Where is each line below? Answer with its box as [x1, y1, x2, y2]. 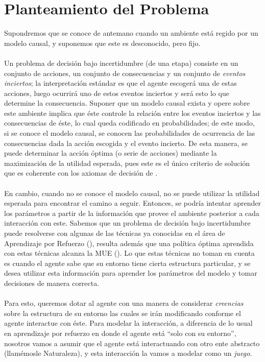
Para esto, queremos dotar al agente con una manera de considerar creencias [4, 298, 244, 308]
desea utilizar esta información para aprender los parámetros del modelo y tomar [4, 268, 257, 278]
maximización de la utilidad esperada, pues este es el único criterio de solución [4, 157, 250, 168]
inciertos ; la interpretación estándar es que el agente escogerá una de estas [4, 78, 237, 88]
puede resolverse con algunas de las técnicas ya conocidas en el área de [4, 228, 225, 238]
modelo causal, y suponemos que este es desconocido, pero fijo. [4, 37, 201, 48]
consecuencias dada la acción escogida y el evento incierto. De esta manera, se [4, 137, 248, 148]
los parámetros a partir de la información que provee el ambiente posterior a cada [4, 207, 259, 218]
